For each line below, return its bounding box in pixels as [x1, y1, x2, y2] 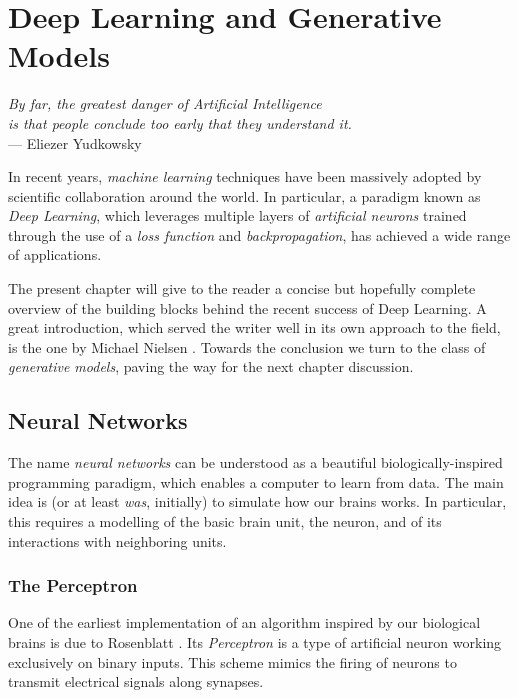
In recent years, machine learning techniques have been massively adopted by [8, 166, 482, 187]
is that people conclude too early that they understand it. [8, 112, 352, 133]
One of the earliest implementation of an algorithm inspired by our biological [8, 612, 481, 633]
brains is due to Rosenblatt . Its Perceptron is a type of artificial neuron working [8, 632, 502, 653]
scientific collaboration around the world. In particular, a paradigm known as [8, 185, 481, 206]
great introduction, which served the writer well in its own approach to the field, [8, 317, 501, 338]
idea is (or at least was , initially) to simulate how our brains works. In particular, [8, 491, 507, 512]
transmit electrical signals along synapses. [8, 671, 264, 692]
